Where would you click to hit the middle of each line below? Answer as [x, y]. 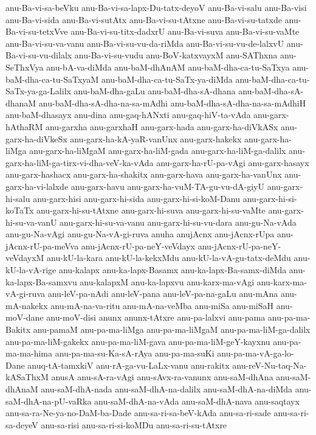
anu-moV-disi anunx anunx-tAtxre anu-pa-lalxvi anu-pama [156, 317]
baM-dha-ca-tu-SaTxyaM [52, 79]
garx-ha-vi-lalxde [37, 186]
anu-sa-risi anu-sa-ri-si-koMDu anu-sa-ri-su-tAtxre [134, 424]
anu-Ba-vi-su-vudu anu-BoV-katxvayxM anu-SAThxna [176, 55]
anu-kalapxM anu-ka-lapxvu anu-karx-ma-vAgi [167, 281]
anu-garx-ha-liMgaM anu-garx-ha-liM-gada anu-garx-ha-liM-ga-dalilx [158, 151]
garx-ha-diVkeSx [36, 138]
